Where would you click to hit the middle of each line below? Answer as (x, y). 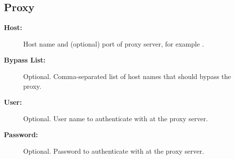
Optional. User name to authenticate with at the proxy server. (116, 118)
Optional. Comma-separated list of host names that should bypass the (127, 76)
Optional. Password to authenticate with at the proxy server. (114, 151)
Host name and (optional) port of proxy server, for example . (114, 43)
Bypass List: (25, 60)
